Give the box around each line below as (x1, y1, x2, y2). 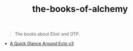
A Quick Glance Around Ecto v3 (9, 41, 74, 47)
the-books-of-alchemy (32, 3, 128, 15)
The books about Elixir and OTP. (14, 31, 80, 37)
